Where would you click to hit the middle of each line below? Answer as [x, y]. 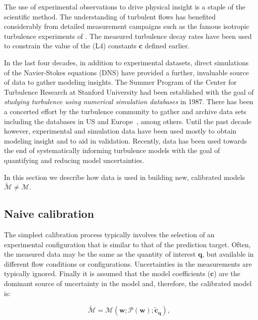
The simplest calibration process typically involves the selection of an [109, 235]
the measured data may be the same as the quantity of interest [100, 254]
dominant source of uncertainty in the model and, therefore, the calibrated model [128, 283]
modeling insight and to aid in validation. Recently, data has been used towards [126, 140]
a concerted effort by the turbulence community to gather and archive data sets [125, 111]
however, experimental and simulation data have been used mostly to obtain [120, 131]
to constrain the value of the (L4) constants [70, 46]
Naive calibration [49, 214]
